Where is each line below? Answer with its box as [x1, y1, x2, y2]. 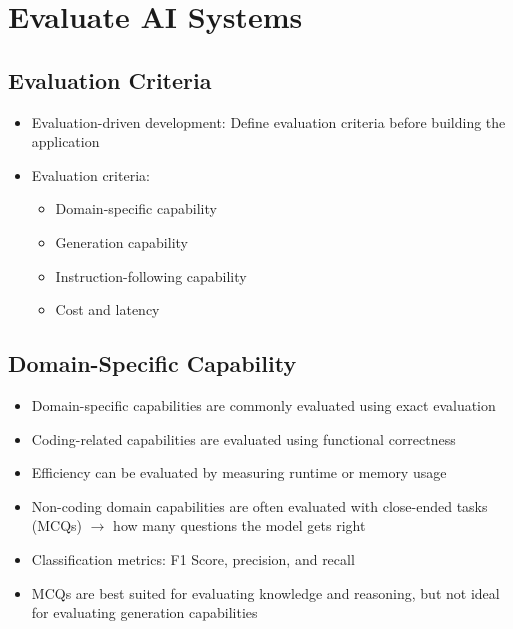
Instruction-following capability [55, 265, 247, 286]
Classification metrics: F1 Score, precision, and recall [31, 548, 355, 569]
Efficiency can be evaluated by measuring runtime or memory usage [31, 462, 447, 483]
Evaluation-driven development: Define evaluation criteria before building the [31, 111, 506, 132]
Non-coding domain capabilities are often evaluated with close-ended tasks [31, 495, 488, 516]
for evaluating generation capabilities [31, 602, 258, 623]
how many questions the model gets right [113, 515, 366, 536]
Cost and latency [55, 299, 160, 320]
